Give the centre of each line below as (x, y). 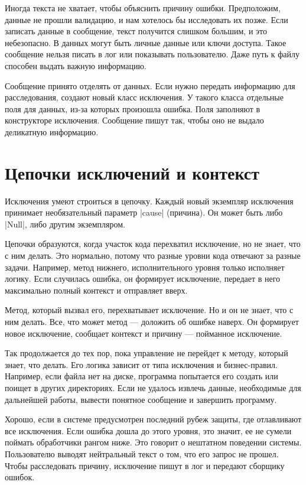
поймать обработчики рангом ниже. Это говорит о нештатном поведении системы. (153, 442)
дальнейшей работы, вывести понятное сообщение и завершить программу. (141, 399)
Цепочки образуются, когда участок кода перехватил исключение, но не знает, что (153, 244)
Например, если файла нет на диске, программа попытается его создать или (141, 376)
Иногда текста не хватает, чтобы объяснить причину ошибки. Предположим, (143, 8)
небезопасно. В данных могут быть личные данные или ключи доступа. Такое (146, 42)
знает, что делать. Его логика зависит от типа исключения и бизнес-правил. (141, 364)
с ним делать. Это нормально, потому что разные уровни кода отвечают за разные (153, 255)
